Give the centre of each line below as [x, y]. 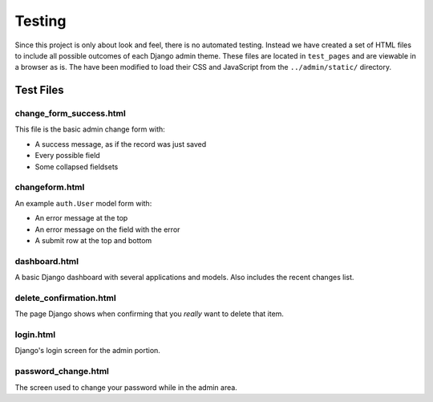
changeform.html [50, 187]
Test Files [39, 90]
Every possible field [67, 156]
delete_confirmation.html [65, 298]
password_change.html [62, 372]
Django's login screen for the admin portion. [87, 351]
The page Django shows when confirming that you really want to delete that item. [150, 314]
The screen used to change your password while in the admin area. [126, 387]
